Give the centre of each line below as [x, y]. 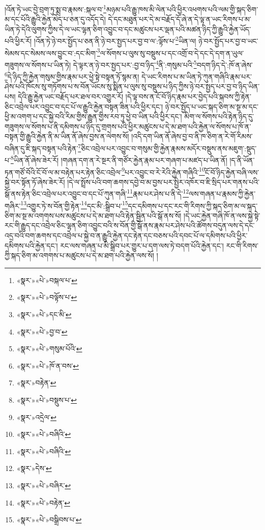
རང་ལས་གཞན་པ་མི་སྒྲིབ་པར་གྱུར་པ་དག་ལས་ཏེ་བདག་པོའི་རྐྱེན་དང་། [142, 245]
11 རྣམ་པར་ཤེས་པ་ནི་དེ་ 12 [158, 193]
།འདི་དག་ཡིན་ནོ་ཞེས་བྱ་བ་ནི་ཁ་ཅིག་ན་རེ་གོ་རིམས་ [192, 136]
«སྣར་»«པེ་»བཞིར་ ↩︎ [44, 485]
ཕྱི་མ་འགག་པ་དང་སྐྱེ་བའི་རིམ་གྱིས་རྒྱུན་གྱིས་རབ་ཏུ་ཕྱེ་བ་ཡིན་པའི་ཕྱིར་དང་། [93, 116]
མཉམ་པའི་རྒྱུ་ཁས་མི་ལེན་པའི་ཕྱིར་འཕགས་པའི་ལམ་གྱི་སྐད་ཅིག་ [182, 9]
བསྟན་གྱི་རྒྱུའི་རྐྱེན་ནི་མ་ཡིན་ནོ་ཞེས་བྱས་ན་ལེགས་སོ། [67, 136]
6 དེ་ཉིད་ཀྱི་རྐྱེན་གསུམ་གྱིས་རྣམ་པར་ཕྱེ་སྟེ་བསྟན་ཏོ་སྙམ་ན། [72, 76]
